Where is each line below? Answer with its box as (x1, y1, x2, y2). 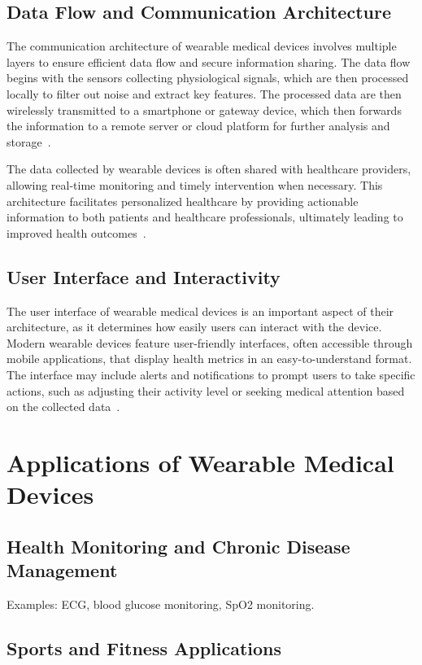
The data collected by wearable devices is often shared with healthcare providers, (7, 160, 411, 177)
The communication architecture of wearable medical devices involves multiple (7, 37, 397, 55)
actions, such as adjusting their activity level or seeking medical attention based (7, 382, 405, 399)
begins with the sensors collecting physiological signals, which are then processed (7, 69, 409, 86)
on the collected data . (7, 398, 120, 415)
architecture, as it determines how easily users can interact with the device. (7, 318, 382, 335)
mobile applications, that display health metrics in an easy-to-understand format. (7, 350, 412, 367)
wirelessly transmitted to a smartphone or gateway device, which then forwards (7, 101, 402, 118)
